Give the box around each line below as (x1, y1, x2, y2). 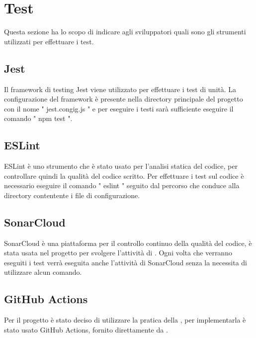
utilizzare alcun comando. (4, 267, 82, 277)
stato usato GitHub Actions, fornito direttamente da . (4, 324, 168, 335)
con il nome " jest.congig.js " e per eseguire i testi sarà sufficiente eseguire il (4, 103, 234, 113)
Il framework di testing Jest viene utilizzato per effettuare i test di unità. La (4, 84, 237, 94)
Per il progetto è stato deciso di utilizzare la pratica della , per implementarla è (4, 315, 246, 325)
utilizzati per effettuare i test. (4, 36, 94, 46)
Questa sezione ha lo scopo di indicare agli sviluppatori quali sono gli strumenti (4, 26, 246, 37)
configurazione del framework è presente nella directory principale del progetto (4, 94, 243, 104)
